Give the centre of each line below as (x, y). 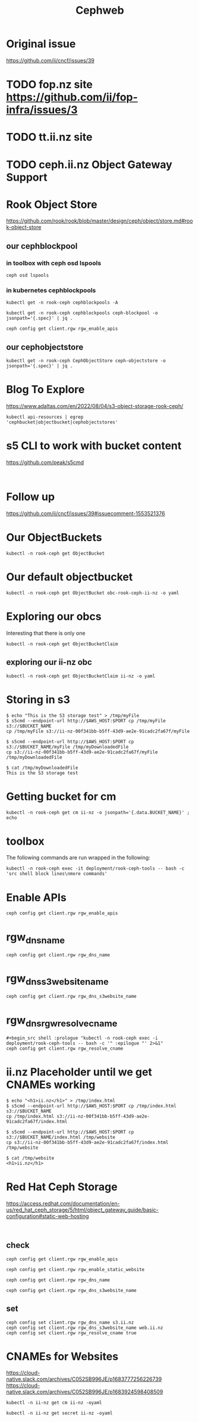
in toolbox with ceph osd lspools (54, 263)
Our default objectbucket (70, 577)
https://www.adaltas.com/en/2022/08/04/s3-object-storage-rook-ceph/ (95, 406)
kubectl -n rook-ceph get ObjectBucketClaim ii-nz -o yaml (81, 676)
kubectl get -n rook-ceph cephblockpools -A (62, 303)
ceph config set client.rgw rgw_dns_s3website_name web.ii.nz (85, 1328)
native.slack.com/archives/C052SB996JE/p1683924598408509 (85, 1392)
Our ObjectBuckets (54, 538)
